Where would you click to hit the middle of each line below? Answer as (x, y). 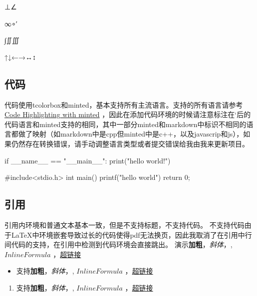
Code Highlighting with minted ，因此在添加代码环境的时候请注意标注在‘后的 (128, 114)
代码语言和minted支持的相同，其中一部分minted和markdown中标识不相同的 (126, 124)
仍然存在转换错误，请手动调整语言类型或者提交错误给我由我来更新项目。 (130, 143)
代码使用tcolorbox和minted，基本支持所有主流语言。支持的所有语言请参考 (124, 104)
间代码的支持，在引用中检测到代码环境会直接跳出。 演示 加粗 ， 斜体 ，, (119, 244)
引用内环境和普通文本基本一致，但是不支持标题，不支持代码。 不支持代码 (125, 224)
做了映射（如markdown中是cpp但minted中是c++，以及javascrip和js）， (131, 134)
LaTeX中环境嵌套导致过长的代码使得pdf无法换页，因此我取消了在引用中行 (131, 234)
